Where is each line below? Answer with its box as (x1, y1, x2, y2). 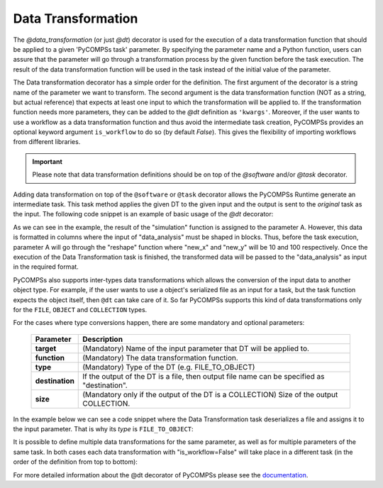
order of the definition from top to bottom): (13, 457, 138, 466)
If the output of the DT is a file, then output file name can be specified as (82, 371, 325, 381)
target (35, 343, 57, 353)
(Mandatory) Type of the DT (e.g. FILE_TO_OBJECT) (82, 362, 255, 372)
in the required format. (13, 262, 79, 271)
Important (32, 157, 63, 166)
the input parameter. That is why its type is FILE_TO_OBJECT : (13, 425, 194, 433)
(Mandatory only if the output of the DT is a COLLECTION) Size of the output (82, 389, 338, 399)
